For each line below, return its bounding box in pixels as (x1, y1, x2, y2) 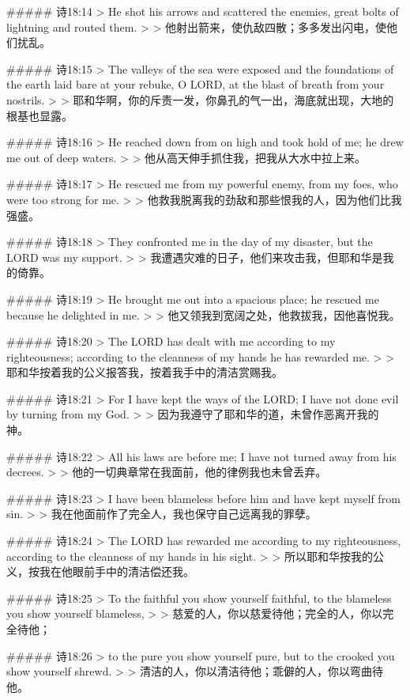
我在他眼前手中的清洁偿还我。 (39, 563, 194, 580)
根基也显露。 (6, 107, 73, 123)
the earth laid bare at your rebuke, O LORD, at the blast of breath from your (6, 76, 385, 93)
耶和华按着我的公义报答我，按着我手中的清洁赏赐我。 (6, 364, 283, 380)
